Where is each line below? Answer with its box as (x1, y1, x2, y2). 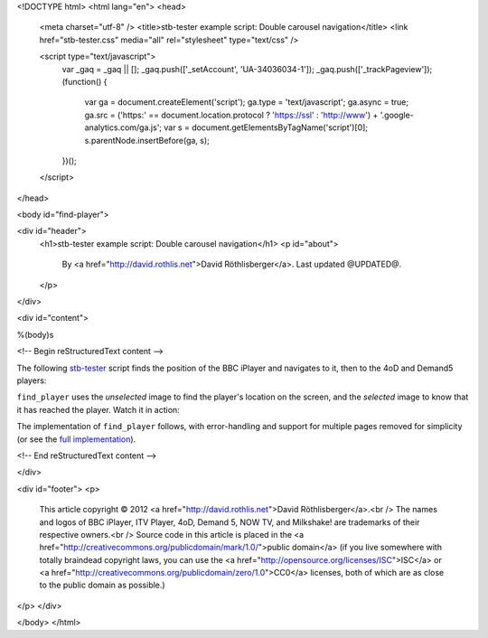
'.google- (380, 109, 415, 120)
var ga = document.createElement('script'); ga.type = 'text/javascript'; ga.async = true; (84, 97, 409, 108)
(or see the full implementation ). (16, 434, 136, 445)
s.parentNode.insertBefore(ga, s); (84, 135, 210, 145)
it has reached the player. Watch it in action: (16, 404, 180, 415)
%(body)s (16, 329, 54, 340)
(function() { (61, 76, 108, 87)
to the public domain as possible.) (39, 579, 166, 591)
